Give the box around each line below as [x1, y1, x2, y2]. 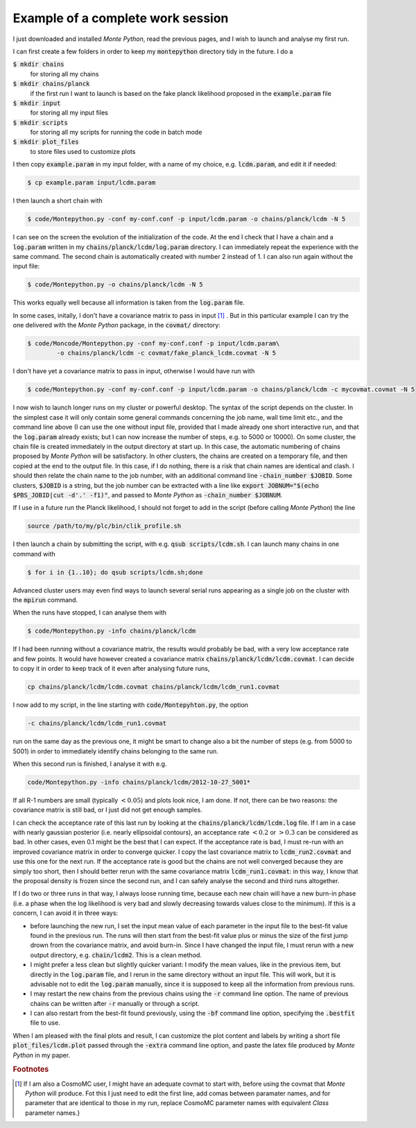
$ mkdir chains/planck [12, 80, 90, 88]
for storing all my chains [30, 69, 99, 78]
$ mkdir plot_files [12, 138, 79, 146]
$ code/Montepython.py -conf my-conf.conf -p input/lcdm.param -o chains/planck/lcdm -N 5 [27, 215, 346, 223]
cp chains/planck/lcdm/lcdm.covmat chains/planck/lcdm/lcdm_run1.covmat [27, 683, 280, 691]
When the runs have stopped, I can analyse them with [12, 608, 166, 617]
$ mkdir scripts [12, 119, 69, 126]
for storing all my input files [30, 108, 109, 117]
